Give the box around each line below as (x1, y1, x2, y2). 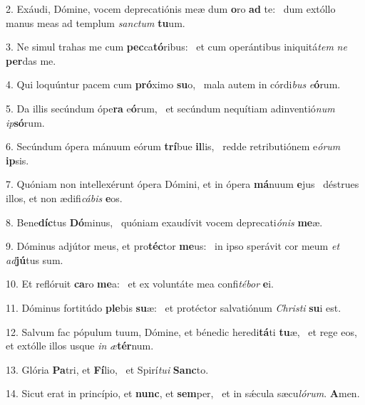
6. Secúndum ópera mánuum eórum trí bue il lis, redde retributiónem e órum (6, 139, 341, 154)
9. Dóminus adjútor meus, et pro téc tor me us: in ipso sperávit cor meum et (6, 238, 340, 253)
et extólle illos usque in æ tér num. (6, 338, 154, 353)
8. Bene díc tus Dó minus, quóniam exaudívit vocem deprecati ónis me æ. (6, 214, 323, 229)
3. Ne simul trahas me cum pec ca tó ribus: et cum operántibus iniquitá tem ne (6, 39, 347, 54)
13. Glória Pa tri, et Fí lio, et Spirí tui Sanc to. (6, 362, 209, 377)
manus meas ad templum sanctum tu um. (6, 15, 185, 30)
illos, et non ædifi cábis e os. (6, 190, 123, 205)
